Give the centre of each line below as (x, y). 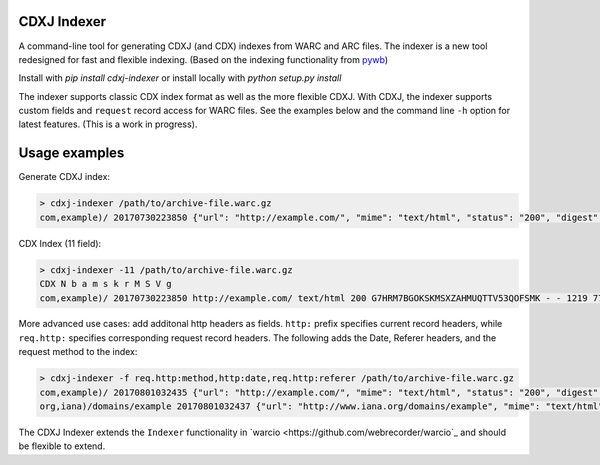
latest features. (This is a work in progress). (108, 124)
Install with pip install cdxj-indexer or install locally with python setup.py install (180, 78)
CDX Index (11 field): (60, 243)
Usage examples (71, 153)
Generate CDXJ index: (64, 177)
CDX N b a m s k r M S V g (105, 284)
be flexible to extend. (62, 446)
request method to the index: (78, 352)
